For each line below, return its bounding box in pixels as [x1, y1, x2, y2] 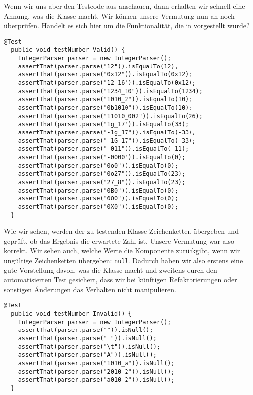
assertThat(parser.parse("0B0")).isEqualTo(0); [18, 187, 178, 194]
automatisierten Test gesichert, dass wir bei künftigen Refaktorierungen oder [4, 274, 237, 285]
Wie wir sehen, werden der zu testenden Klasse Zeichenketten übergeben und [4, 226, 239, 236]
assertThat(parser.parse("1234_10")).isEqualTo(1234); [18, 87, 203, 95]
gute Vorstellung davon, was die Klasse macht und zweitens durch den [4, 264, 217, 275]
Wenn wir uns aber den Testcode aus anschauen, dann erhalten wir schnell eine [4, 1, 245, 11]
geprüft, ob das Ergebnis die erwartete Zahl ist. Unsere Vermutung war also [4, 235, 235, 246]
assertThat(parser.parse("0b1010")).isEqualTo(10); [18, 104, 192, 112]
